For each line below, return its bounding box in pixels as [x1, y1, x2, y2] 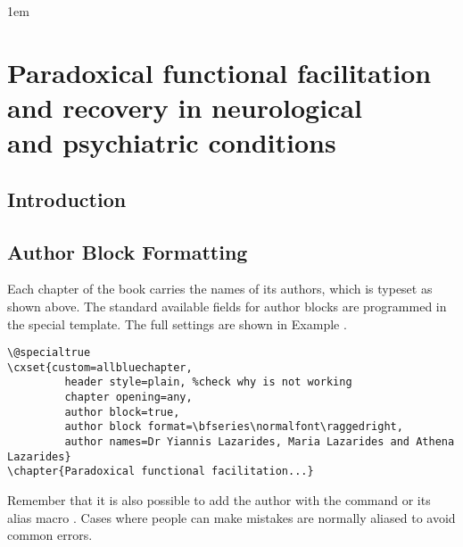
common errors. [7, 526, 93, 544]
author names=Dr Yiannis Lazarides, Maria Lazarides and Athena [64, 435, 455, 449]
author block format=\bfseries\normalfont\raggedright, [64, 420, 403, 434]
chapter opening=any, [64, 391, 193, 404]
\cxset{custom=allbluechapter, [7, 361, 193, 374]
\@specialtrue [7, 346, 91, 360]
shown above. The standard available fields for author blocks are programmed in [7, 296, 447, 315]
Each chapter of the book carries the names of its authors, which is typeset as [7, 279, 433, 298]
